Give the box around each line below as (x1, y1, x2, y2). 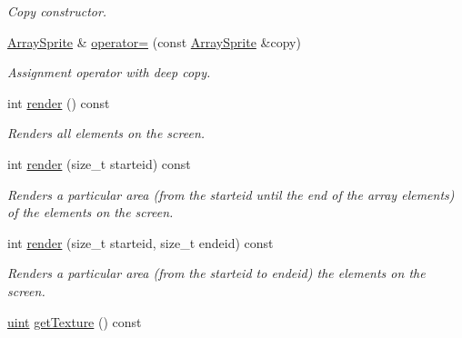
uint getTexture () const (7, 312, 142, 331)
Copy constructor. (7, 2, 107, 20)
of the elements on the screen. (7, 203, 174, 222)
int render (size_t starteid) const (7, 154, 191, 173)
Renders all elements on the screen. (7, 124, 206, 143)
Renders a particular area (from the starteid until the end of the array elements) (7, 184, 455, 204)
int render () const (7, 93, 110, 112)
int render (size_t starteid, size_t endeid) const (7, 233, 274, 252)
